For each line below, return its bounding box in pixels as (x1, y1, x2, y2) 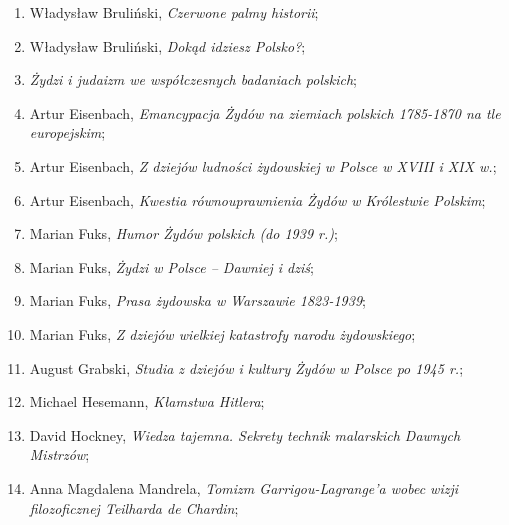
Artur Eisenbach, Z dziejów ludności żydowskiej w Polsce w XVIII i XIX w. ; (29, 155, 497, 176)
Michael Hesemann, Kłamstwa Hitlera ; (29, 391, 265, 412)
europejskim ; (29, 122, 106, 143)
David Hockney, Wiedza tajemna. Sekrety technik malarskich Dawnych (29, 424, 461, 445)
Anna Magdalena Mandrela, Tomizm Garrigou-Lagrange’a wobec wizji (29, 477, 459, 498)
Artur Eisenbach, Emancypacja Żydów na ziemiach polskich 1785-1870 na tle (29, 102, 501, 123)
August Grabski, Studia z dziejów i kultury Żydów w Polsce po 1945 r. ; (29, 357, 464, 378)
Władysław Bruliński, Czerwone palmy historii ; (29, 2, 319, 22)
